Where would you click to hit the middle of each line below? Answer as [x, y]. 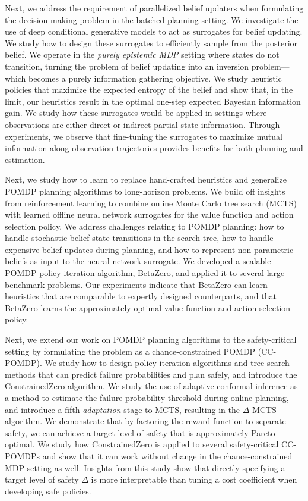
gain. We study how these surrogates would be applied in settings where [136, 113]
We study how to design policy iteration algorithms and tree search [167, 363]
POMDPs [23, 455]
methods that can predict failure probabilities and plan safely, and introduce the [151, 374]
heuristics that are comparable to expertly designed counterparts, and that [141, 296]
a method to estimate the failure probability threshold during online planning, [147, 397]
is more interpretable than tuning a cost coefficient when [194, 479]
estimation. [25, 159]
